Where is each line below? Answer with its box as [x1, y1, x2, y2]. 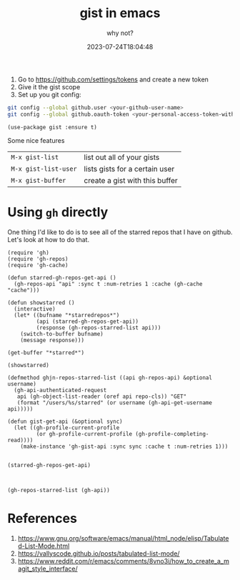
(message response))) [20, 336, 84, 344]
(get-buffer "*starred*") [7, 349, 84, 356]
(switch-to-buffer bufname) [20, 330, 104, 337]
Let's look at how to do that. [7, 235, 90, 244]
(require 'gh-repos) [7, 255, 69, 262]
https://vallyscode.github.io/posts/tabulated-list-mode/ [17, 549, 180, 558]
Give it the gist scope [17, 82, 81, 91]
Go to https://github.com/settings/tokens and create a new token [17, 75, 209, 84]
